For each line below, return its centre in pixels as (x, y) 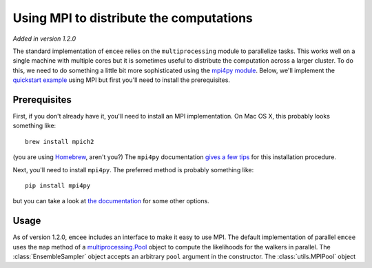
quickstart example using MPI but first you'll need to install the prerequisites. (122, 80)
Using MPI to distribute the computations (133, 18)
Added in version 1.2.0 (44, 39)
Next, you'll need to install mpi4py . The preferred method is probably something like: (133, 169)
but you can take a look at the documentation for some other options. (111, 201)
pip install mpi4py (58, 185)
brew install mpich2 (60, 142)
